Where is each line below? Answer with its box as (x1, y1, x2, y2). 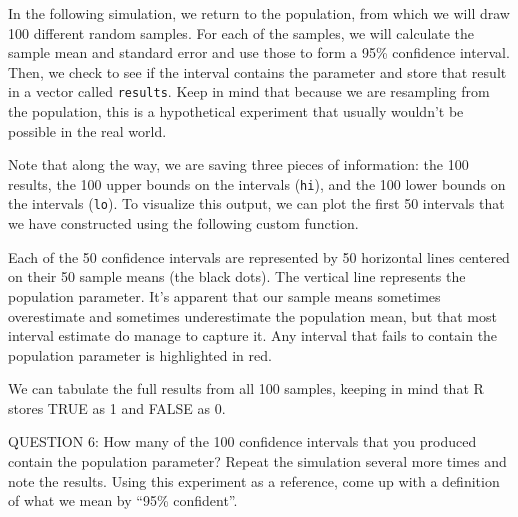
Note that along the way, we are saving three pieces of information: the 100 (8, 154, 469, 175)
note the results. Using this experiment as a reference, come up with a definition (8, 470, 500, 491)
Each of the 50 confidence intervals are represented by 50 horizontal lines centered (8, 246, 510, 267)
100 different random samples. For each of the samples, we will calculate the (8, 22, 475, 43)
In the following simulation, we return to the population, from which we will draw (8, 3, 510, 23)
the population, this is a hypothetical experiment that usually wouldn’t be (8, 101, 464, 122)
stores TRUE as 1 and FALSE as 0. (8, 397, 226, 418)
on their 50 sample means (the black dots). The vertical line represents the (8, 266, 466, 287)
